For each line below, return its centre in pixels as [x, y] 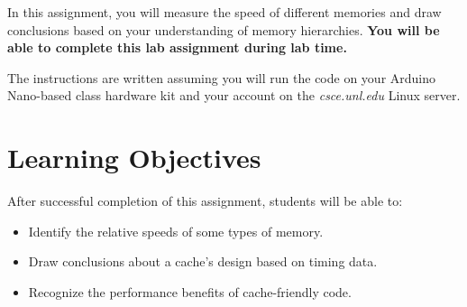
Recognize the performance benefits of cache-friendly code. [190, 291]
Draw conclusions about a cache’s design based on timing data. [203, 261]
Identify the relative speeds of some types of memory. [176, 231]
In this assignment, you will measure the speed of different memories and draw [224, 12]
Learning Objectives [134, 158]
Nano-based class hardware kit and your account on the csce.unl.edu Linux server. [234, 95]
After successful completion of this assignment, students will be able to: [205, 201]
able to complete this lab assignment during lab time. [177, 47]
